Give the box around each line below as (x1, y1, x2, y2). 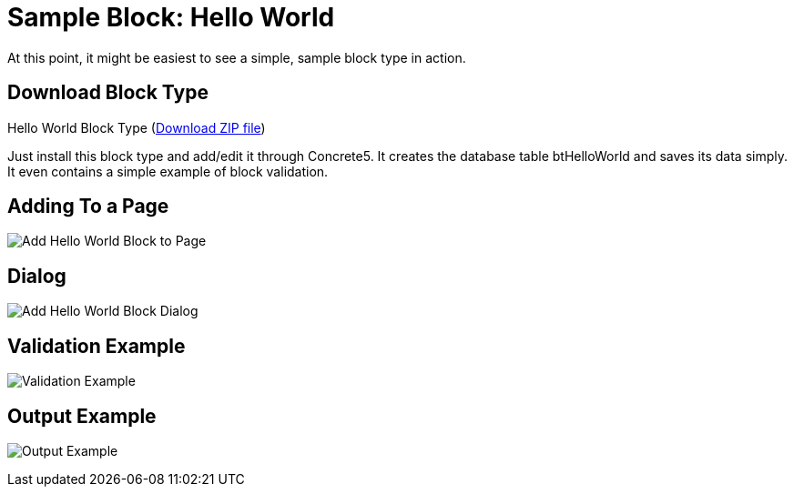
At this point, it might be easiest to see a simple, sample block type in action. (7, 49, 466, 66)
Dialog (7, 264, 66, 287)
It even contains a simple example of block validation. (7, 163, 329, 179)
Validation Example (7, 334, 186, 358)
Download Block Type (7, 81, 209, 105)
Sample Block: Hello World (7, 2, 335, 33)
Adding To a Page (7, 195, 169, 218)
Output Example (7, 404, 157, 428)
